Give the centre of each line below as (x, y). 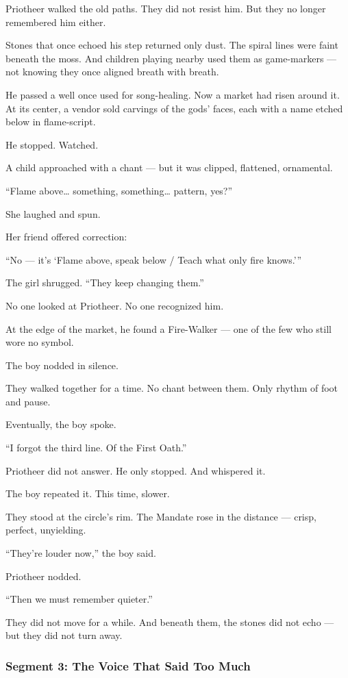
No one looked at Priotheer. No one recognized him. (115, 305)
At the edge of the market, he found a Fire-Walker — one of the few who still (169, 328)
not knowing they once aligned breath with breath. (112, 72)
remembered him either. (56, 22)
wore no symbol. (40, 342)
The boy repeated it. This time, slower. (88, 493)
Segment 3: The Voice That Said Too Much (128, 665)
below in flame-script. (51, 122)
